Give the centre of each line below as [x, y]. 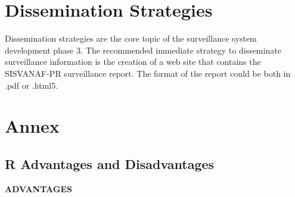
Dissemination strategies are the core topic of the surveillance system [131, 38]
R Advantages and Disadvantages [110, 163]
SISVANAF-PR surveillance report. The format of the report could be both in [148, 73]
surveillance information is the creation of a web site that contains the [133, 62]
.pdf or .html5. [32, 85]
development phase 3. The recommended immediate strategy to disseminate [143, 50]
